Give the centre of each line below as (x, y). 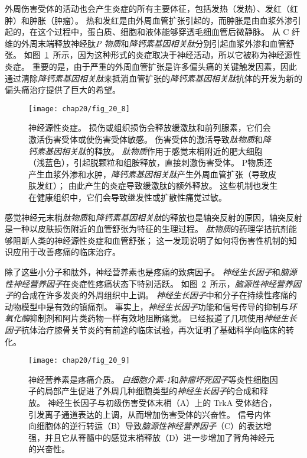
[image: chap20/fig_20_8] (79, 109)
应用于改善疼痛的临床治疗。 (66, 252)
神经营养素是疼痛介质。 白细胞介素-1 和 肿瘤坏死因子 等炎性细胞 (149, 379)
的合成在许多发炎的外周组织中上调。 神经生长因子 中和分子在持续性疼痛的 (155, 295)
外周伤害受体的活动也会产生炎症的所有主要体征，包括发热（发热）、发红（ (147, 8)
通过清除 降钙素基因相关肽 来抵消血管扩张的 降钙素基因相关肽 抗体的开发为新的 (153, 78)
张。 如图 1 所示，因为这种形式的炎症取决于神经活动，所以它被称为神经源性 (153, 55)
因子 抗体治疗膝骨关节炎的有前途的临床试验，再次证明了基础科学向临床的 (145, 329)
